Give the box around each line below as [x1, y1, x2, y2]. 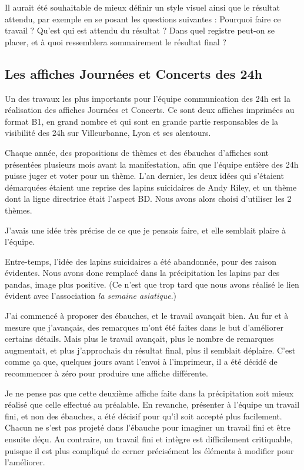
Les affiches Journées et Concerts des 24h [5, 64, 262, 82]
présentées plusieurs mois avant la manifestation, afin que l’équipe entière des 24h [5, 158, 299, 170]
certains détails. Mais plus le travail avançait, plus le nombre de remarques [5, 332, 274, 345]
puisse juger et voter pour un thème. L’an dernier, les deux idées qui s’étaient [5, 169, 284, 182]
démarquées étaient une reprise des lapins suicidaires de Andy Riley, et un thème [5, 181, 297, 193]
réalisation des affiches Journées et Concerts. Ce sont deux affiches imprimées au [5, 104, 295, 116]
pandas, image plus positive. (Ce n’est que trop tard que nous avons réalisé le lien [5, 278, 299, 290]
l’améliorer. [5, 456, 45, 468]
